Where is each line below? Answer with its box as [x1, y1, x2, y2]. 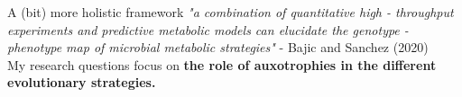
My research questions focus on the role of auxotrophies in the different [7, 55, 437, 74]
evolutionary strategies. [7, 73, 156, 92]
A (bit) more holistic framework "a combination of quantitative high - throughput [7, 3, 454, 21]
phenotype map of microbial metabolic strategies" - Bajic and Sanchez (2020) [7, 38, 429, 57]
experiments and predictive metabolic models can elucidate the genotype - [7, 20, 409, 39]
